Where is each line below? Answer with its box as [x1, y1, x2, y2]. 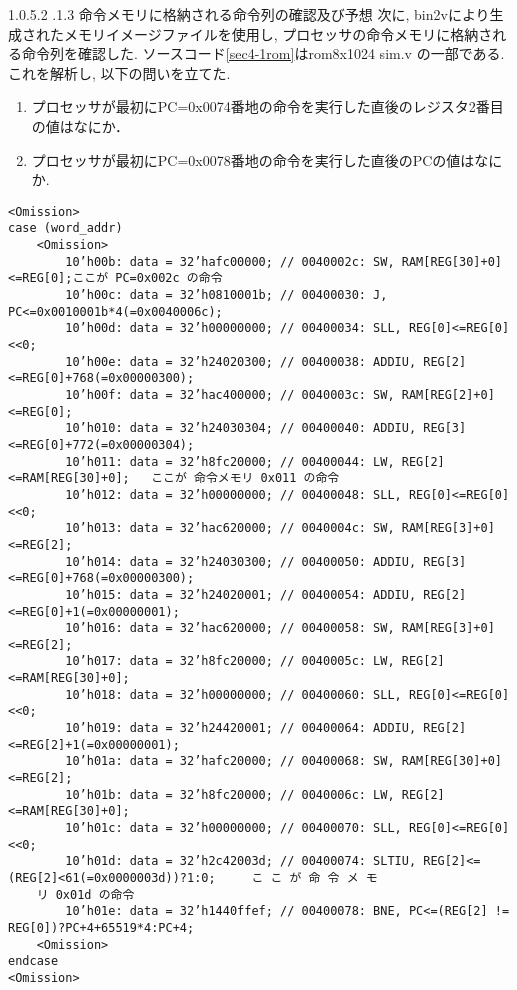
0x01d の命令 [55, 887, 135, 902]
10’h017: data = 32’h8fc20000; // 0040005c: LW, [65, 654, 395, 669]
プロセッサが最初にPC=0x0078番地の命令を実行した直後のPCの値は [31, 149, 475, 170]
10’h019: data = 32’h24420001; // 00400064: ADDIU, [65, 721, 417, 736]
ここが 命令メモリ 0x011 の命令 [151, 471, 340, 486]
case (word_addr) [8, 221, 123, 236]
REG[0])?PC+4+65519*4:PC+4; [8, 920, 195, 935]
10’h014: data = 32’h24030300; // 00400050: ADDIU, [65, 554, 417, 569]
